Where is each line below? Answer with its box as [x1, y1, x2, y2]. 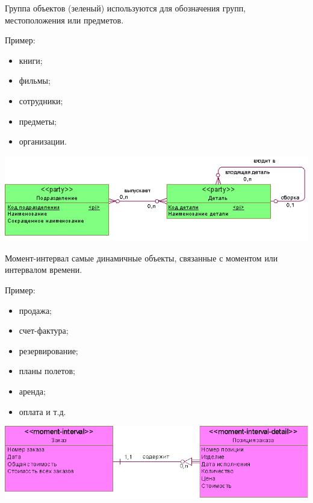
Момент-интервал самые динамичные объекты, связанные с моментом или [5, 251, 278, 264]
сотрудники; [19, 94, 63, 107]
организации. [19, 135, 67, 148]
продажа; [19, 304, 52, 316]
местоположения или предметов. [5, 13, 124, 26]
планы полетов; [19, 364, 75, 377]
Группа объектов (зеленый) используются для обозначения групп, [5, 2, 246, 14]
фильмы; [19, 74, 51, 87]
